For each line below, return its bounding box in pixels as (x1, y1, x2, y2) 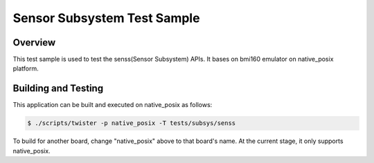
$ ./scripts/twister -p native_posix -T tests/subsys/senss (27, 119, 236, 127)
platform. (12, 64, 39, 73)
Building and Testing (12, 83, 104, 95)
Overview (12, 37, 56, 48)
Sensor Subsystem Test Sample (12, 10, 200, 26)
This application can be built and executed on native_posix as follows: (12, 101, 213, 109)
